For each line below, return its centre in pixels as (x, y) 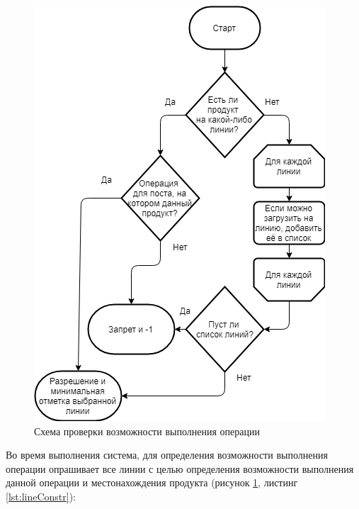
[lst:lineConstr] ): (41, 496)
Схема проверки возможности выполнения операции (147, 431)
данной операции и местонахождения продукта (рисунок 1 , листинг (152, 482)
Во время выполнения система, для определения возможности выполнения (167, 455)
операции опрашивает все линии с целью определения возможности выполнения (180, 468)
